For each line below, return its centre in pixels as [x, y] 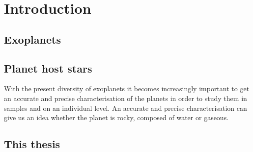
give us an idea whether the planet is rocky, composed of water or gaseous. [116, 117]
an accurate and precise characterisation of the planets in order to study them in [126, 98]
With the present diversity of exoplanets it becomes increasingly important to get [127, 89]
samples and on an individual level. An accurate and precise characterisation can [126, 108]
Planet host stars [48, 68]
